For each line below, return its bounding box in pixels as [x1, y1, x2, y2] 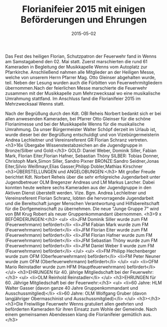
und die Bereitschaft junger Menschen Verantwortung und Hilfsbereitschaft [5, 200, 160, 206]
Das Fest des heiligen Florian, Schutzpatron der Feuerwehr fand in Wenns [5, 53, 157, 59]
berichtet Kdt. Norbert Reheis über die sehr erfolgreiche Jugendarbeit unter [5, 174, 161, 180]
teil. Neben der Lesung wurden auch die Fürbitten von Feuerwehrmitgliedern [5, 80, 163, 86]
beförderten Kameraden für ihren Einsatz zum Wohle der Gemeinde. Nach [5, 306, 157, 312]
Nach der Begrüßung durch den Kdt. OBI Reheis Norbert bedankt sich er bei [5, 110, 161, 116]
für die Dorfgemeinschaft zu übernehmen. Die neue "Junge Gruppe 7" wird [5, 206, 159, 212]
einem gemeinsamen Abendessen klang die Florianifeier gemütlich [5, 311, 142, 317]
